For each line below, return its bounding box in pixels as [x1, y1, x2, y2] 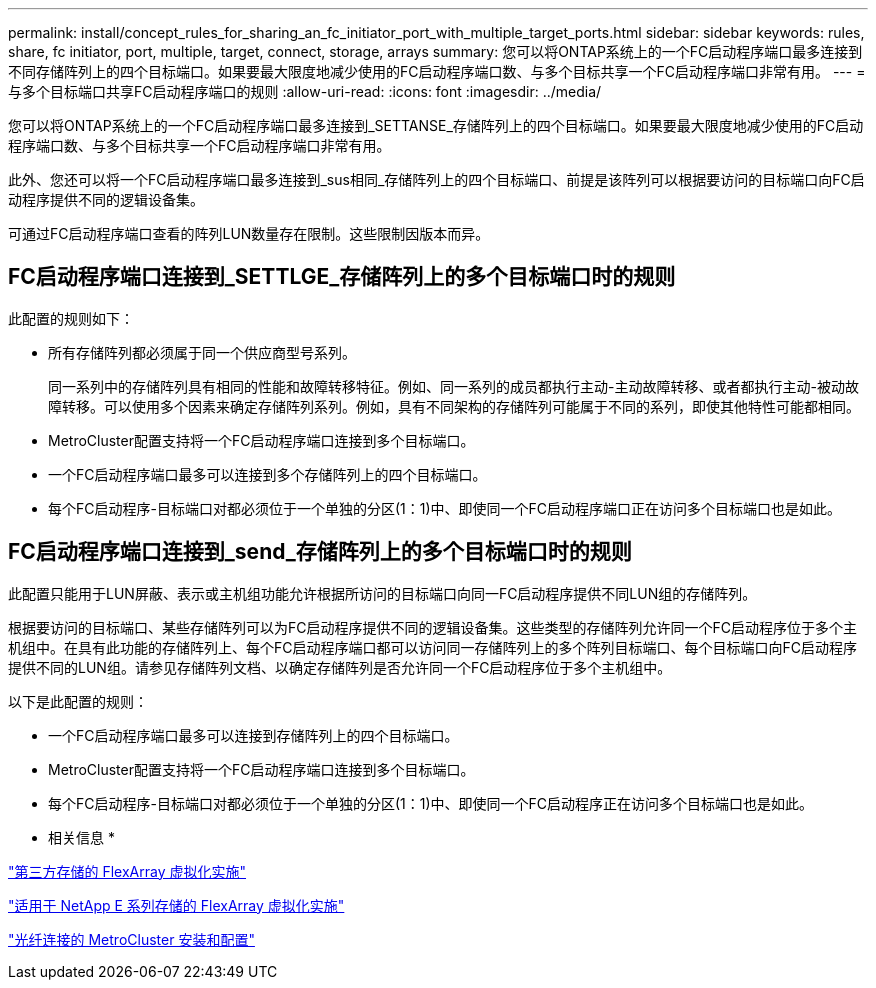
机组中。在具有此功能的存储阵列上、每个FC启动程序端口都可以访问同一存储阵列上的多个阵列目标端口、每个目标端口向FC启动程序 [8, 638, 857, 656]
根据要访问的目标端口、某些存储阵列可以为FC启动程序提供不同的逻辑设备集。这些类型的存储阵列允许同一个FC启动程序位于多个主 [8, 618, 857, 636]
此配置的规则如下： [8, 309, 134, 327]
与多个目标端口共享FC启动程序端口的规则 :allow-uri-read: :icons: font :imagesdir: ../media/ [8, 83, 602, 100]
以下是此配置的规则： [8, 692, 148, 710]
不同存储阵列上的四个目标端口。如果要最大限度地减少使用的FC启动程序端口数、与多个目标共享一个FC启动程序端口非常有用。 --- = [8, 63, 866, 80]
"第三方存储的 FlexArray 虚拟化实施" [8, 862, 247, 880]
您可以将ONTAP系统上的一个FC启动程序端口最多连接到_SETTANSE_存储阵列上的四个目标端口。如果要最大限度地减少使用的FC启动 [8, 117, 864, 134]
